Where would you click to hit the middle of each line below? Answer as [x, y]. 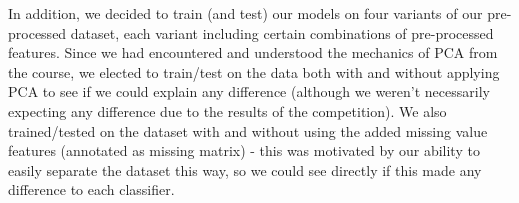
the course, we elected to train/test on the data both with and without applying [254, 71]
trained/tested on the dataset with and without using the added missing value [248, 130]
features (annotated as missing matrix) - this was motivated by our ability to [244, 150]
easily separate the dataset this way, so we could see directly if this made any [245, 169]
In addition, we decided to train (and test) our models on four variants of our [245, 13]
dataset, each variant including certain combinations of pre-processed [282, 32]
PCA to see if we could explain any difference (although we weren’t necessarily [249, 91]
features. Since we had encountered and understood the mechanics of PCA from [253, 52]
